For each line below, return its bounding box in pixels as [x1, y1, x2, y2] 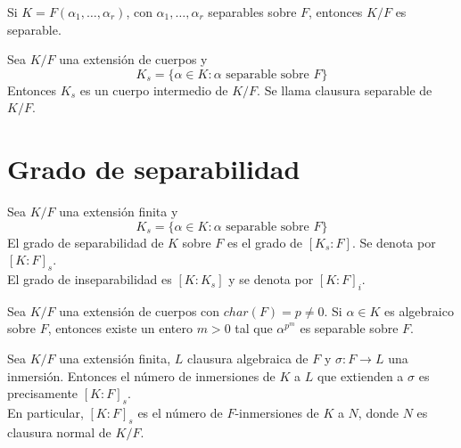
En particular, [7, 403, 84, 422]
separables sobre [208, 3, 297, 20]
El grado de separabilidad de [7, 232, 164, 251]
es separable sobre [300, 319, 399, 338]
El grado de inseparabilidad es [7, 270, 172, 289]
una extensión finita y [59, 202, 178, 221]
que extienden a [317, 366, 404, 385]
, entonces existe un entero [47, 319, 193, 338]
